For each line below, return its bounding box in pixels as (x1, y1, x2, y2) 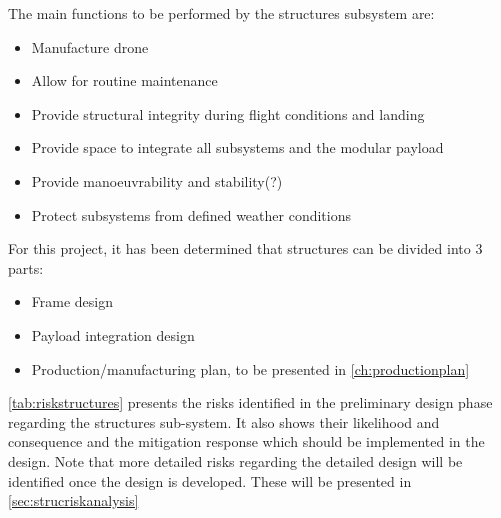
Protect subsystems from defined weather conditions (31, 204, 351, 225)
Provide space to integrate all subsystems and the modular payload (31, 137, 444, 158)
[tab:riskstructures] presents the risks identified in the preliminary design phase (8, 392, 493, 413)
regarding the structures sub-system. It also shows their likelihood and (8, 411, 440, 432)
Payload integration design (31, 324, 195, 345)
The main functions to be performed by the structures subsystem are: (8, 3, 435, 23)
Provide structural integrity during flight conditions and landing (31, 103, 425, 124)
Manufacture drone (31, 36, 149, 57)
